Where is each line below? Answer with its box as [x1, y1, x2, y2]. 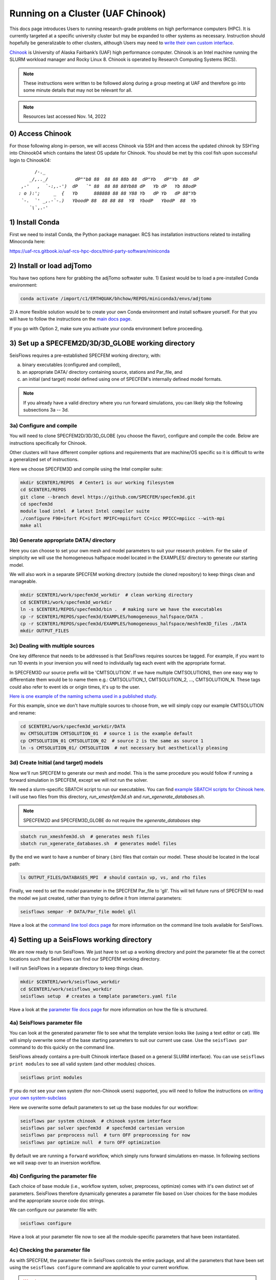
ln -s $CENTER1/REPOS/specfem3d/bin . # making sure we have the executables [20, 607, 222, 612]
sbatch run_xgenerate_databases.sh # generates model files [20, 841, 177, 847]
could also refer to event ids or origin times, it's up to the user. [9, 684, 141, 690]
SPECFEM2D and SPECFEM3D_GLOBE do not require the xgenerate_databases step [23, 817, 201, 823]
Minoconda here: [9, 239, 45, 245]
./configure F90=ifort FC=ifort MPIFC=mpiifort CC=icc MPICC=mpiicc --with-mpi [20, 515, 225, 521]
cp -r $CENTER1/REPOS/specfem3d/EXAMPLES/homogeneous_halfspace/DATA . [20, 613, 204, 620]
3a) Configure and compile [9, 422, 78, 429]
